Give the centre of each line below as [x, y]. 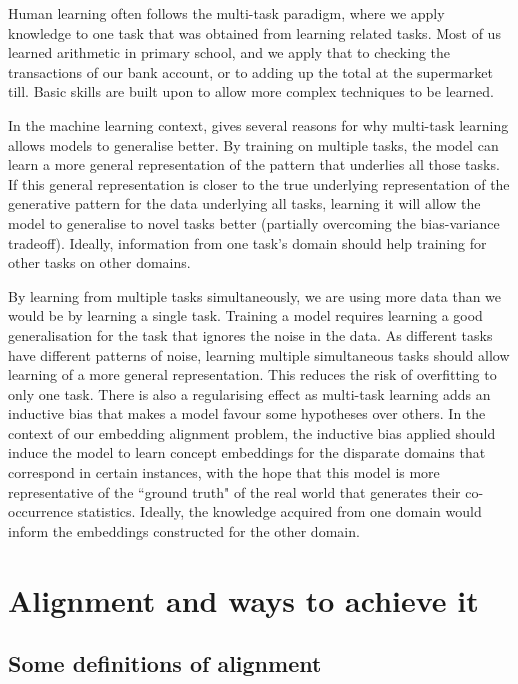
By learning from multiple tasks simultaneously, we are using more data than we [255, 295]
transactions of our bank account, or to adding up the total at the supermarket [251, 71]
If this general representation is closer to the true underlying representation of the [259, 183]
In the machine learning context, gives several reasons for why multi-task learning [258, 124]
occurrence [41, 511]
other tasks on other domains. [99, 262]
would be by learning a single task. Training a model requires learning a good [245, 315]
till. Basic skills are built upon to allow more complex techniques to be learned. [251, 91]
